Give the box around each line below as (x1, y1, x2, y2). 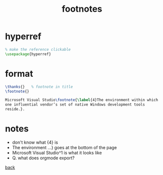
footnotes (61, 3, 102, 15)
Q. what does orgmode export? (12, 155, 75, 161)
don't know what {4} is (12, 139, 59, 145)
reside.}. (5, 107, 25, 112)
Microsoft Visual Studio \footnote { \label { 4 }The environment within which (5, 98, 159, 103)
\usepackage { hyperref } (5, 51, 51, 57)
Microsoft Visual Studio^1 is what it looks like (12, 150, 102, 155)
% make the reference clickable (5, 47, 71, 52)
